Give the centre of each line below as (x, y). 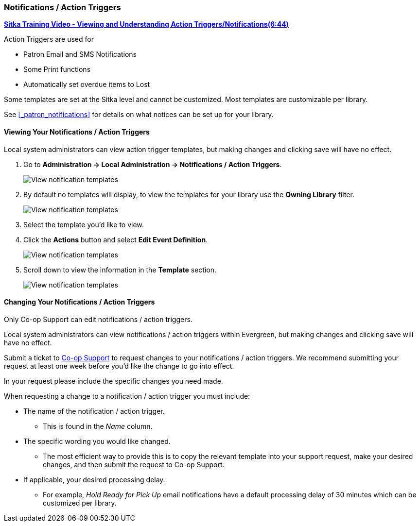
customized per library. (80, 503)
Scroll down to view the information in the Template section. (120, 270)
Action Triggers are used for (49, 39)
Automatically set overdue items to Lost (87, 85)
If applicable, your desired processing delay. (94, 479)
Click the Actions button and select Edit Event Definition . (116, 239)
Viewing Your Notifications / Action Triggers (77, 132)
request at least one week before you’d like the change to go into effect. (119, 366)
